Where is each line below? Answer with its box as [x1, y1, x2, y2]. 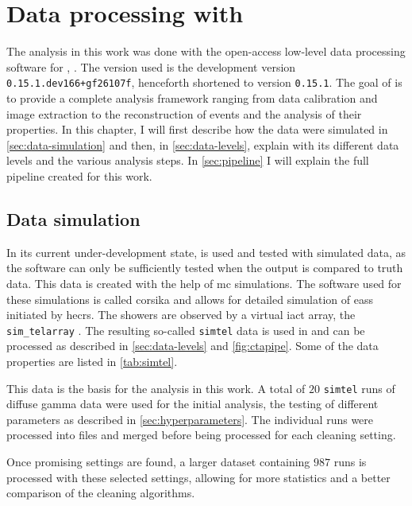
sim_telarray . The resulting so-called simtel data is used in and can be [6, 321, 365, 338]
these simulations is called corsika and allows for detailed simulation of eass [6, 290, 373, 307]
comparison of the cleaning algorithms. [6, 485, 195, 501]
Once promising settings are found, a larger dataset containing [6, 453, 310, 469]
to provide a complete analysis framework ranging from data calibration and [6, 89, 378, 106]
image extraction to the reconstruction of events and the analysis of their [6, 105, 362, 122]
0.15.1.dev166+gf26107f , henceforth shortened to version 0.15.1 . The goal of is [6, 74, 402, 91]
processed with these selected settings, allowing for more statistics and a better [6, 469, 391, 485]
